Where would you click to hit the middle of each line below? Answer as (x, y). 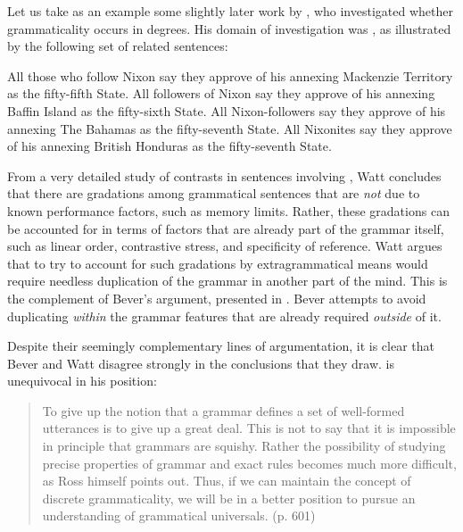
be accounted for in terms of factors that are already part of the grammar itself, (226, 228)
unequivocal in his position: (82, 381)
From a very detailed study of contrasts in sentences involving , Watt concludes (224, 175)
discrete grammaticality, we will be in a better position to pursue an (229, 498)
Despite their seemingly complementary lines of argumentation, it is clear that (221, 346)
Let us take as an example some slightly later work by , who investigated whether (230, 11)
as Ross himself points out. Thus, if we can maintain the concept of (227, 481)
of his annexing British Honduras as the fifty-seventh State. (169, 146)
